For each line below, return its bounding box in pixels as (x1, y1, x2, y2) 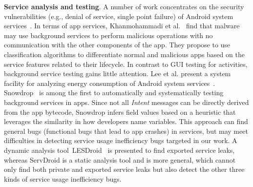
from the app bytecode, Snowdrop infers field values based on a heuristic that (4, 106, 236, 117)
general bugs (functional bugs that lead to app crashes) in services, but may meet (4, 125, 248, 136)
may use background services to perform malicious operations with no (4, 30, 213, 40)
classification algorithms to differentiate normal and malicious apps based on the (4, 49, 245, 59)
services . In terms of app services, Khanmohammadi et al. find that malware (4, 21, 240, 31)
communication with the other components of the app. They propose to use (4, 40, 231, 50)
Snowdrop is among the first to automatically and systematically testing (4, 87, 224, 98)
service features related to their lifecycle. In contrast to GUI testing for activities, (4, 59, 248, 69)
